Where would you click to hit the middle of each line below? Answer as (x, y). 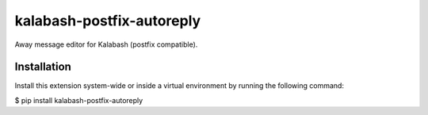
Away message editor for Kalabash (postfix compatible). (106, 44)
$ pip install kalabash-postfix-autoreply (79, 100)
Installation (43, 67)
